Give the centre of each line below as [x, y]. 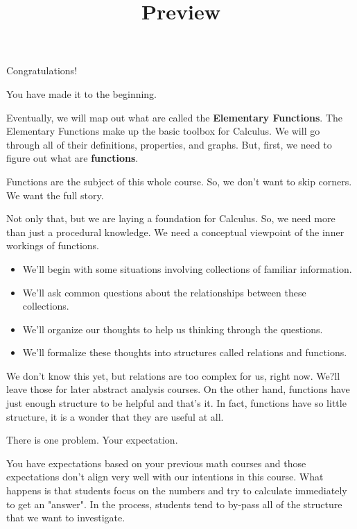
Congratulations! [42, 70]
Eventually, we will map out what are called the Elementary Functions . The [175, 117]
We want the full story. [55, 195]
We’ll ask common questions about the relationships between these [164, 292]
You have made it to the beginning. [82, 93]
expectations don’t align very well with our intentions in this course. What [165, 477]
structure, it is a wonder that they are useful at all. [115, 416]
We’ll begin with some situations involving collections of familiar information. [187, 268]
